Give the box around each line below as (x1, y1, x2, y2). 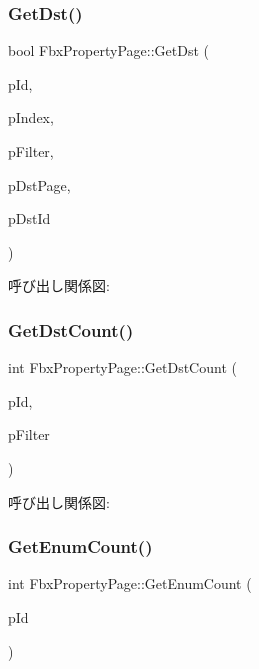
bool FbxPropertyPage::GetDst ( (8, 40, 209, 61)
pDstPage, (8, 174, 71, 195)
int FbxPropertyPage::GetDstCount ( (8, 357, 237, 378)
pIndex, (8, 107, 54, 128)
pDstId (8, 208, 51, 229)
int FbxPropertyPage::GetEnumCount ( (8, 573, 252, 594)
